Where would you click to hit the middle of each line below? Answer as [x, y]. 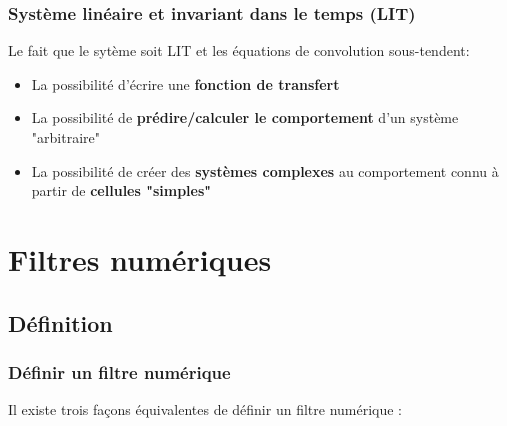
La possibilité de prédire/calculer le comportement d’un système [245, 117]
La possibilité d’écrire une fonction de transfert [185, 83]
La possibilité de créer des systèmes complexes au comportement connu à [265, 170]
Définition [60, 322]
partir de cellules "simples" [121, 190]
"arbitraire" [65, 137]
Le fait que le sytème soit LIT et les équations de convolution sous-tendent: [239, 50]
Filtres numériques [140, 258]
